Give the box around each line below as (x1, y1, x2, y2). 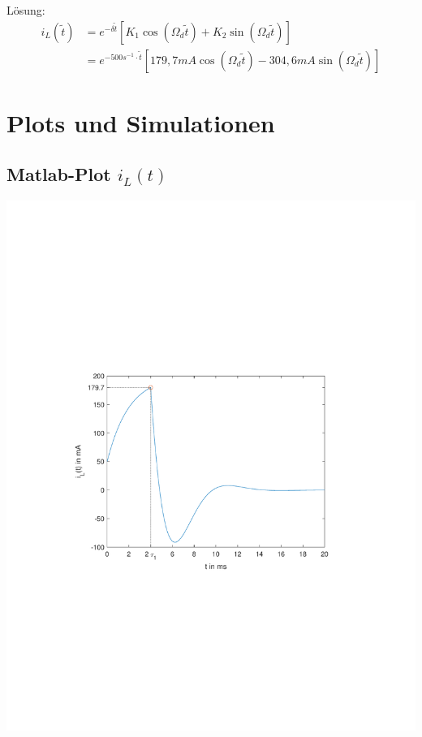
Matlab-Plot (6, 162, 111, 187)
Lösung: (6, 2, 45, 18)
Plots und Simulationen (6, 106, 275, 139)
